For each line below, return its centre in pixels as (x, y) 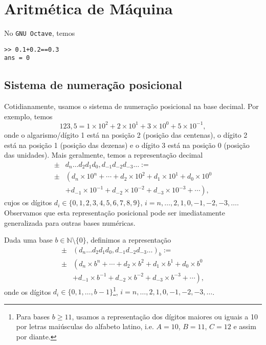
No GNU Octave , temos (40, 33)
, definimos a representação (129, 240)
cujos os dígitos (28, 202)
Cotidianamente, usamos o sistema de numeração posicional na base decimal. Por (131, 106)
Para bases (33, 316)
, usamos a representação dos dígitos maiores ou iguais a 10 (165, 316)
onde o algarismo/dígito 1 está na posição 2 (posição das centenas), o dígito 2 (126, 134)
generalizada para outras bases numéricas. (70, 222)
